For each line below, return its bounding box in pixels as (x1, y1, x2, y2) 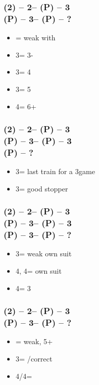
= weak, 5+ (15, 336, 53, 347)
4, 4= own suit (15, 266, 62, 276)
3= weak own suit (15, 248, 72, 259)
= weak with (15, 32, 56, 43)
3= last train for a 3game (15, 166, 95, 177)
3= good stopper (15, 183, 68, 194)
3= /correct (15, 353, 53, 364)
